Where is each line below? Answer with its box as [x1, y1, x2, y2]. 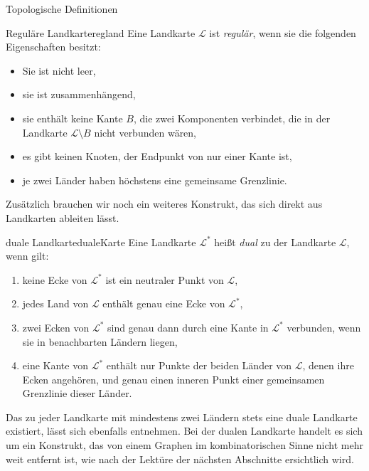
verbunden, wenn [287, 319, 361, 334]
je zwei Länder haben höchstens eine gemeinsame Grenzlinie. [22, 172, 287, 187]
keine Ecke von [22, 272, 87, 287]
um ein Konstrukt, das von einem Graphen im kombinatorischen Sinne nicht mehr [6, 438, 363, 453]
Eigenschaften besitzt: [6, 39, 101, 54]
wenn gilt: [6, 248, 49, 263]
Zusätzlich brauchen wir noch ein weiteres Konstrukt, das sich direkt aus [6, 196, 323, 211]
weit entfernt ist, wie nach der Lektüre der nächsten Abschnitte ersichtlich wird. [6, 451, 354, 466]
